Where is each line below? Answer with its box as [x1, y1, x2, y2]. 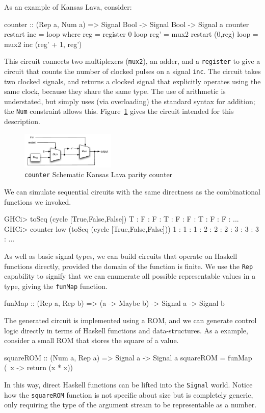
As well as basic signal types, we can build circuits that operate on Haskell [4, 250, 237, 261]
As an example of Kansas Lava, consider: [4, 2, 132, 12]
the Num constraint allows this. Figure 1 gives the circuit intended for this [4, 106, 234, 116]
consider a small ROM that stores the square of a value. [4, 335, 179, 346]
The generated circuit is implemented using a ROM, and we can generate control [4, 315, 257, 326]
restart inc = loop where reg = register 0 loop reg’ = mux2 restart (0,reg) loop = [4, 29, 258, 39]
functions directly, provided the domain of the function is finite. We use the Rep [4, 260, 253, 271]
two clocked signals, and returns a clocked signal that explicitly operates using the [4, 76, 261, 86]
